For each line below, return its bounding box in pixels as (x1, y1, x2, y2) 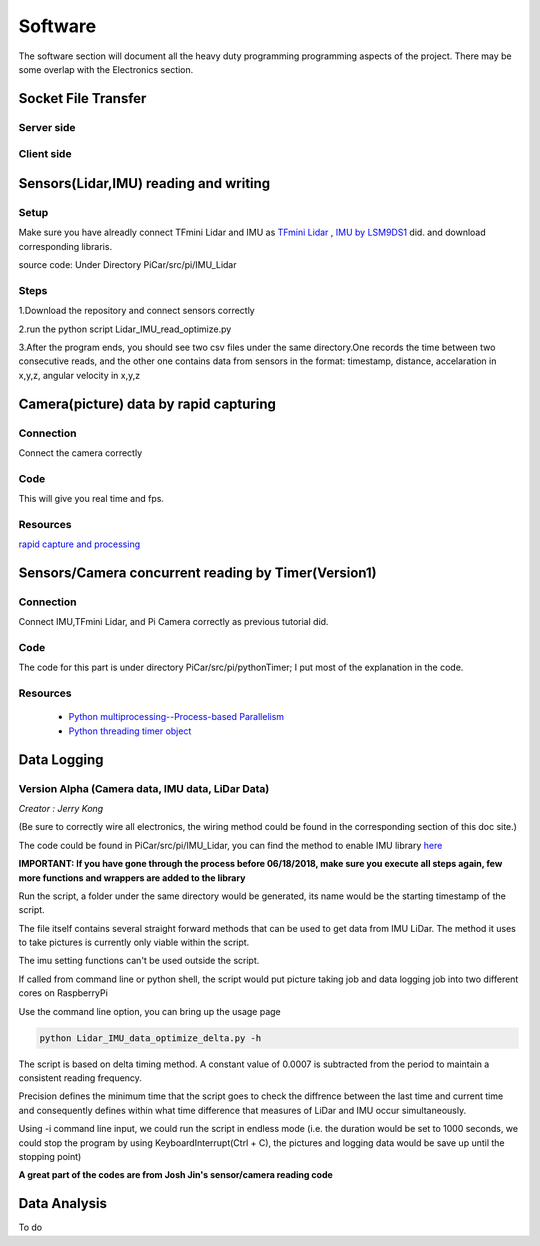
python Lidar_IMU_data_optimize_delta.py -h (39, 1032, 262, 1044)
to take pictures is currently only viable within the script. (18, 936, 250, 949)
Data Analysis (18, 1195, 108, 1212)
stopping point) (18, 1150, 82, 1162)
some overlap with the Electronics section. (18, 63, 194, 75)
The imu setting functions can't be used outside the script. (18, 955, 260, 967)
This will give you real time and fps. (18, 493, 165, 505)
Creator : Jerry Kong (18, 802, 104, 814)
